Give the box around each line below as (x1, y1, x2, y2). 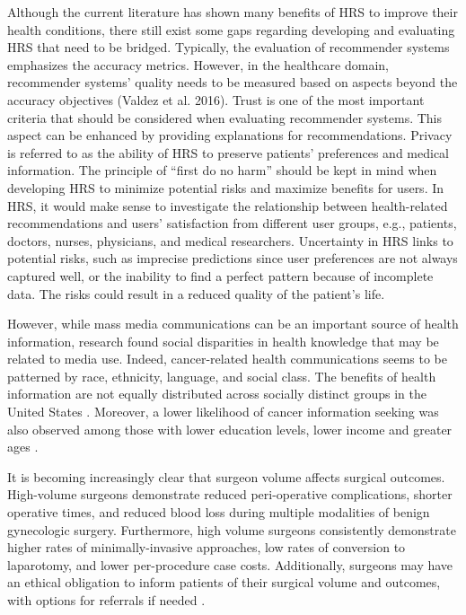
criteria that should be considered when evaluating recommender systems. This (7, 108, 443, 127)
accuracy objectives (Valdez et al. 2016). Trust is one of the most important (7, 90, 425, 109)
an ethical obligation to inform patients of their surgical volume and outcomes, (7, 573, 441, 592)
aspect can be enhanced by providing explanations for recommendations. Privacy (7, 126, 453, 145)
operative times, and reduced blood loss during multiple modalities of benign (7, 503, 430, 522)
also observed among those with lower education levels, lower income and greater (7, 419, 453, 438)
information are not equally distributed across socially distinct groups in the (7, 384, 426, 403)
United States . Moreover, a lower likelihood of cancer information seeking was (7, 402, 439, 421)
